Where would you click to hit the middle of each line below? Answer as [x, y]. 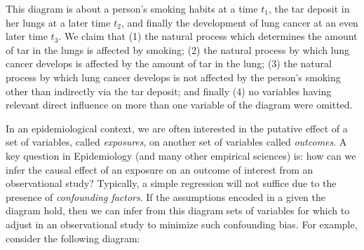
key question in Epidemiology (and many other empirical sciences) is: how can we [181, 155]
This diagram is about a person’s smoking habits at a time [132, 8]
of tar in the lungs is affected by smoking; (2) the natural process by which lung [178, 49]
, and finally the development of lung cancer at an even [240, 22]
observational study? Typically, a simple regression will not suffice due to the [171, 183]
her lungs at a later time [58, 22]
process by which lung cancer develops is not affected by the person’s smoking [173, 77]
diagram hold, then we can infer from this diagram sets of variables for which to [178, 210]
